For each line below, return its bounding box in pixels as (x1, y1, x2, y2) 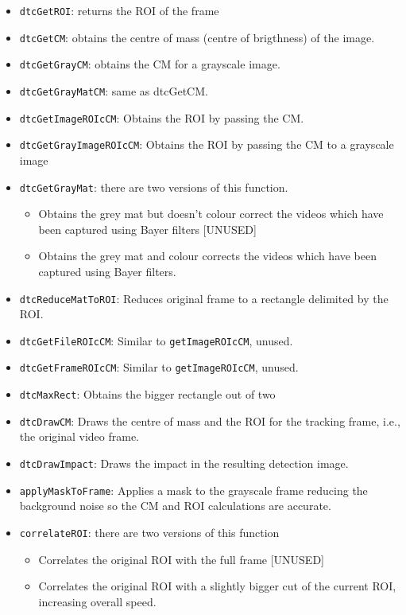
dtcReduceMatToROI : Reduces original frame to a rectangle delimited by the (19, 290, 389, 306)
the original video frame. (19, 428, 140, 445)
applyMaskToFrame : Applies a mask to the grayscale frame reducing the (19, 481, 368, 498)
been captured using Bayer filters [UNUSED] (38, 220, 257, 237)
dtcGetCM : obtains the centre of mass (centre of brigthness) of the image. (19, 29, 375, 45)
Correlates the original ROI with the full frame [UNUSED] (38, 551, 324, 567)
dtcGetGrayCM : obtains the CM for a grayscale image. (19, 56, 280, 72)
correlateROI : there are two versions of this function (19, 524, 280, 540)
